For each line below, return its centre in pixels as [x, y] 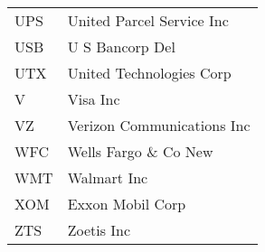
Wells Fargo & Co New [140, 151]
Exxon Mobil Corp [127, 204]
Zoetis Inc [99, 230]
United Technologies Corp [149, 73]
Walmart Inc [108, 177]
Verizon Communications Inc [159, 125]
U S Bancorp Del [121, 47]
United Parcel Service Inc [148, 20]
